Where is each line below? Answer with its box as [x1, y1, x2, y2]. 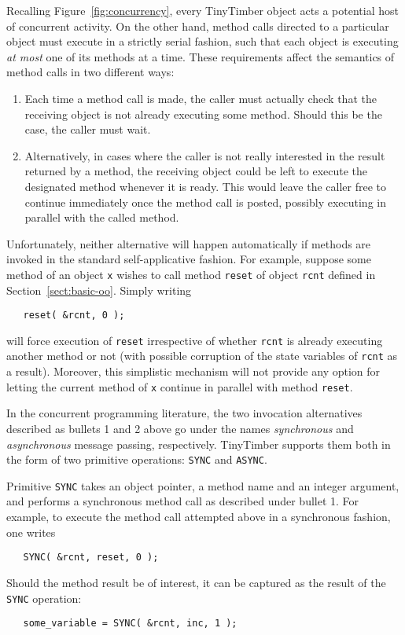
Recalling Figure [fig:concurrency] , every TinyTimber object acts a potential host [6, 2, 399, 18]
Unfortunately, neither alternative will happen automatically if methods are [6, 235, 371, 251]
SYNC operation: [6, 589, 82, 606]
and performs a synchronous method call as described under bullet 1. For [6, 493, 359, 509]
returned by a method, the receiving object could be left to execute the [24, 163, 368, 179]
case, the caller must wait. [24, 121, 151, 138]
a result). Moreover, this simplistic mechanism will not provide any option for [6, 363, 381, 380]
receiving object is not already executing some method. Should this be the [24, 105, 382, 122]
